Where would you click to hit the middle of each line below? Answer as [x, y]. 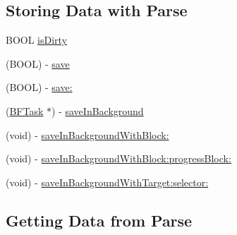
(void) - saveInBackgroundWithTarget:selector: [107, 182]
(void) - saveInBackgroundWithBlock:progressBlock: [119, 158]
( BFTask [25, 110]
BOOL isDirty [37, 40]
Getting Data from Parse [99, 220]
